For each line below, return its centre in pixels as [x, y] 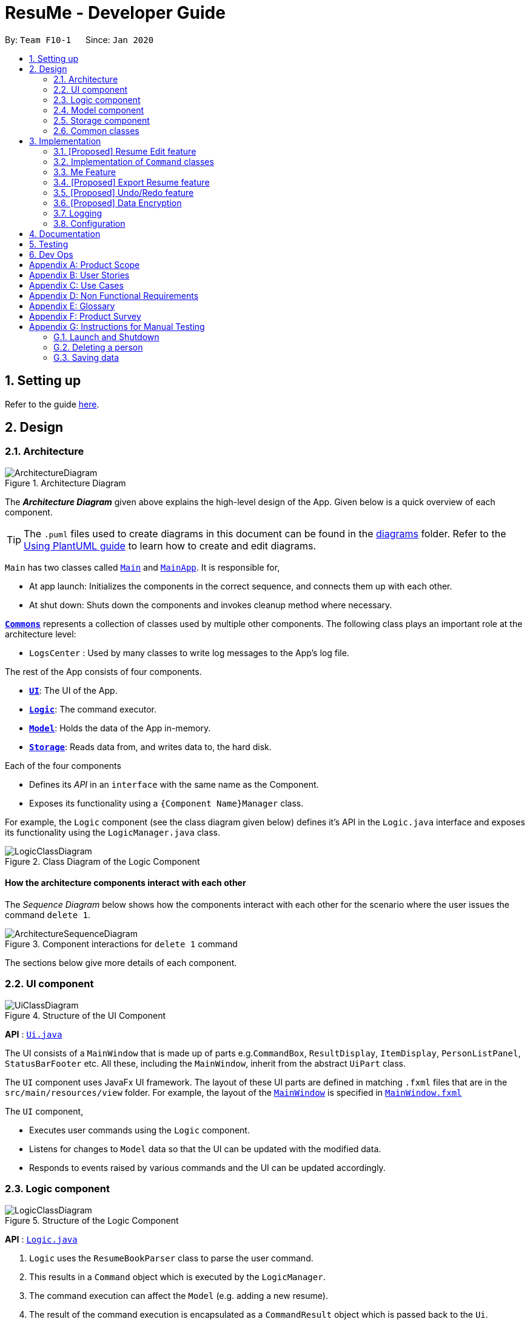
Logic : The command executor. [93, 709]
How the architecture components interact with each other [126, 883]
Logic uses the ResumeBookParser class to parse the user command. [171, 1258]
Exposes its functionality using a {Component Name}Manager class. [166, 803]
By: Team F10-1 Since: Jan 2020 [79, 39]
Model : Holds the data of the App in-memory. [120, 728]
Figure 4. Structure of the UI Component [86, 1015]
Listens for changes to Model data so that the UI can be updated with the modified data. [205, 1149]
